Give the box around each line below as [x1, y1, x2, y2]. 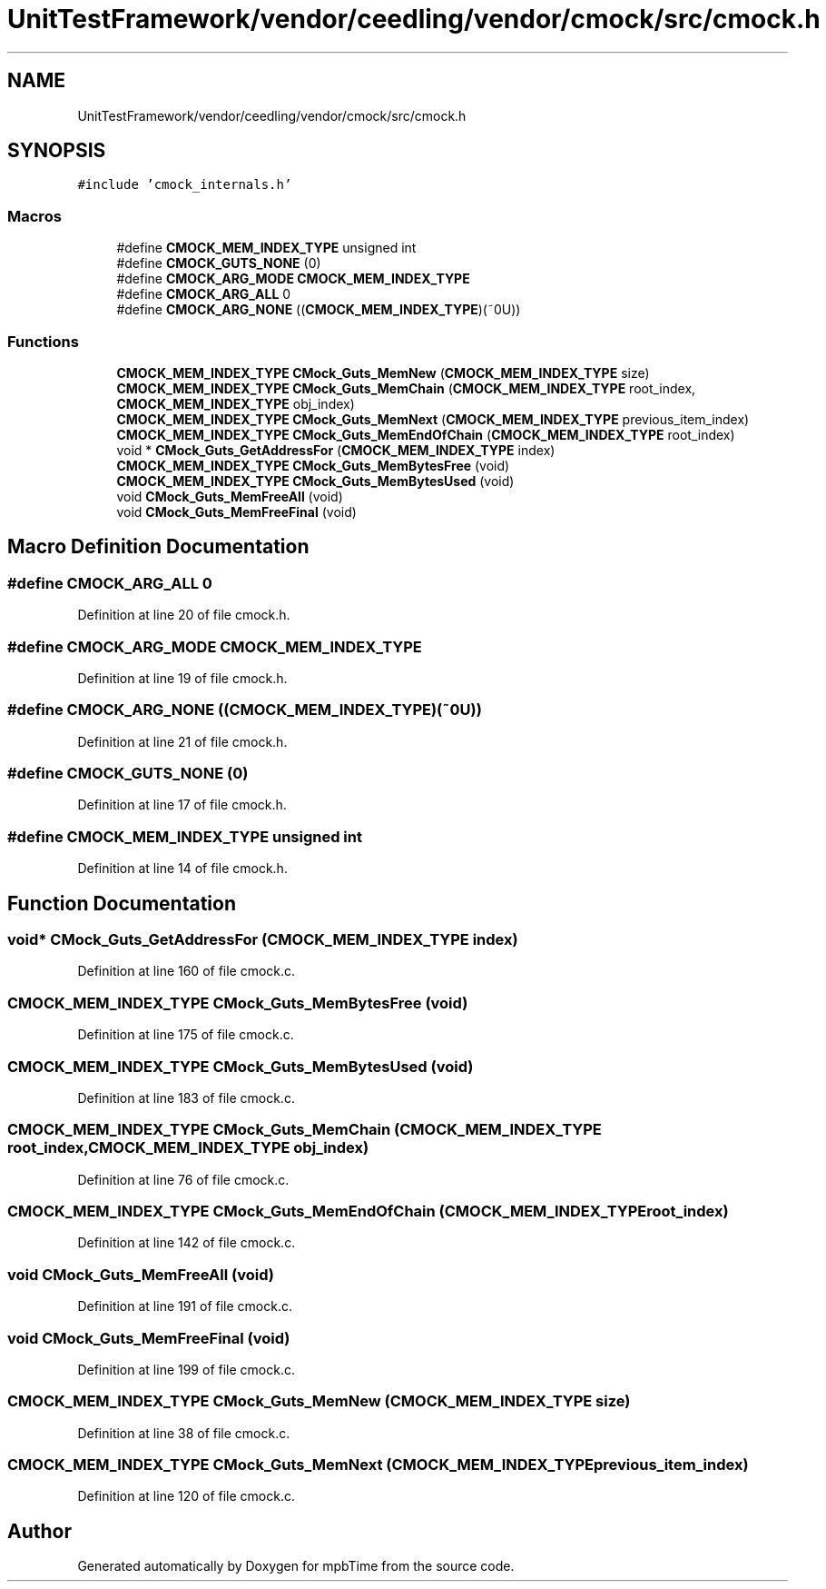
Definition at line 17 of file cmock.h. [77, 797, 287, 813]
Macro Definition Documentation [7, 535, 310, 559]
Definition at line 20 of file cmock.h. [77, 607, 290, 623]
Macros [7, 206, 62, 225]
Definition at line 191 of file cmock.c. [77, 1298, 292, 1315]
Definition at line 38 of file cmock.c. [77, 1425, 290, 1441]
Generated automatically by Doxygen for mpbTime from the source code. [77, 1558, 515, 1574]
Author [7, 1519, 72, 1543]
